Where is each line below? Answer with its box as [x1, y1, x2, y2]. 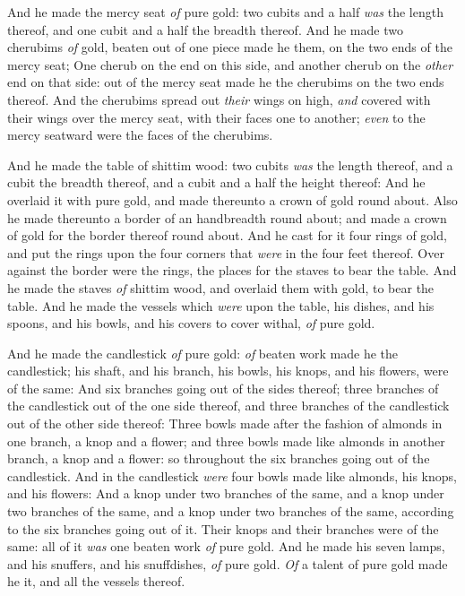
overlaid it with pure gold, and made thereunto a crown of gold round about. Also [7, 190, 458, 209]
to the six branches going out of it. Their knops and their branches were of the [7, 519, 439, 538]
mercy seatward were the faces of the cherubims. [7, 125, 273, 144]
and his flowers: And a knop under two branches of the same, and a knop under [7, 484, 444, 503]
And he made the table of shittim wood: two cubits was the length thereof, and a [7, 155, 453, 174]
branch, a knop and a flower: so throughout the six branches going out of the [7, 449, 430, 468]
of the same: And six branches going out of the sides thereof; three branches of [7, 378, 439, 397]
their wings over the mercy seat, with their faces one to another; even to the [7, 108, 426, 126]
